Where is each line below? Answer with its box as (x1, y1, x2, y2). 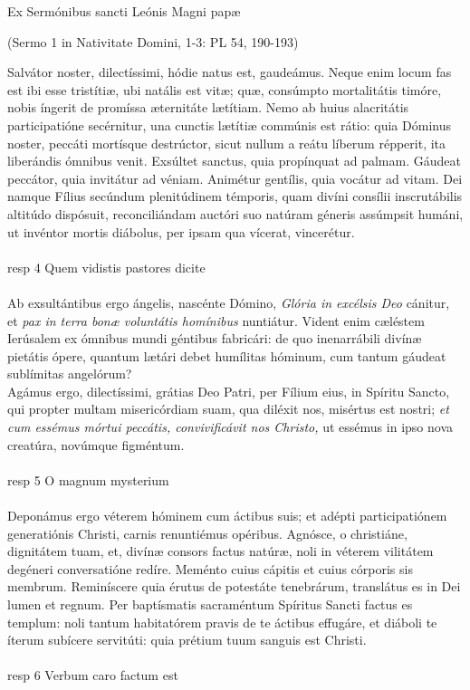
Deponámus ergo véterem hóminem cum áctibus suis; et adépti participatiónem (7, 506, 447, 525)
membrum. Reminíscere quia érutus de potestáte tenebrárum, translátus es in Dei (7, 577, 461, 596)
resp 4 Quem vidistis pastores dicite (7, 257, 206, 276)
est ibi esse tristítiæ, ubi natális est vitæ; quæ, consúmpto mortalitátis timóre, (7, 80, 442, 99)
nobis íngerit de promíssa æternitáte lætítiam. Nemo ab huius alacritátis (7, 98, 409, 117)
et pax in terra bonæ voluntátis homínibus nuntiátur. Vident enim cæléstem (7, 311, 425, 330)
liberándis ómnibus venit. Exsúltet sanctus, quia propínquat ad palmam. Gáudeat (7, 151, 461, 170)
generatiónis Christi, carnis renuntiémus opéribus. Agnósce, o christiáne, (7, 523, 408, 542)
